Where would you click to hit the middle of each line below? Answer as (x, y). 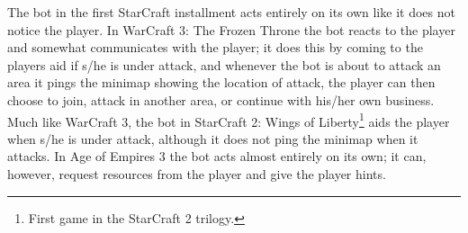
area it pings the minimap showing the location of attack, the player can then (221, 82)
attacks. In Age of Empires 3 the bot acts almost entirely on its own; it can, (217, 156)
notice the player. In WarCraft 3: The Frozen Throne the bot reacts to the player (231, 29)
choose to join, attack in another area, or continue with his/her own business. (221, 99)
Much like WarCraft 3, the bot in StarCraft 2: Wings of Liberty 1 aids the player (229, 120)
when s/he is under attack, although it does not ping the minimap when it (213, 138)
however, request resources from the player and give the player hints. (197, 174)
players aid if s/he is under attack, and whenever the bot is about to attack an (224, 64)
